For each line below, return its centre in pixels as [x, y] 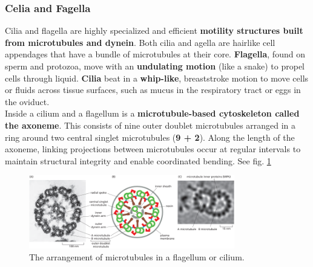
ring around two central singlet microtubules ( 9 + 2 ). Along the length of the [150, 137]
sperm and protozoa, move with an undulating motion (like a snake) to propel [155, 66]
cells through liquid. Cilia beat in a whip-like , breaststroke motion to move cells [157, 78]
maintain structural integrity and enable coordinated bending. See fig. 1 [138, 160]
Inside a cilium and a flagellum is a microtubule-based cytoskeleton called [152, 113]
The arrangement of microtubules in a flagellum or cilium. [137, 256]
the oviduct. [27, 101]
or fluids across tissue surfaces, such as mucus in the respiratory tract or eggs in [153, 90]
